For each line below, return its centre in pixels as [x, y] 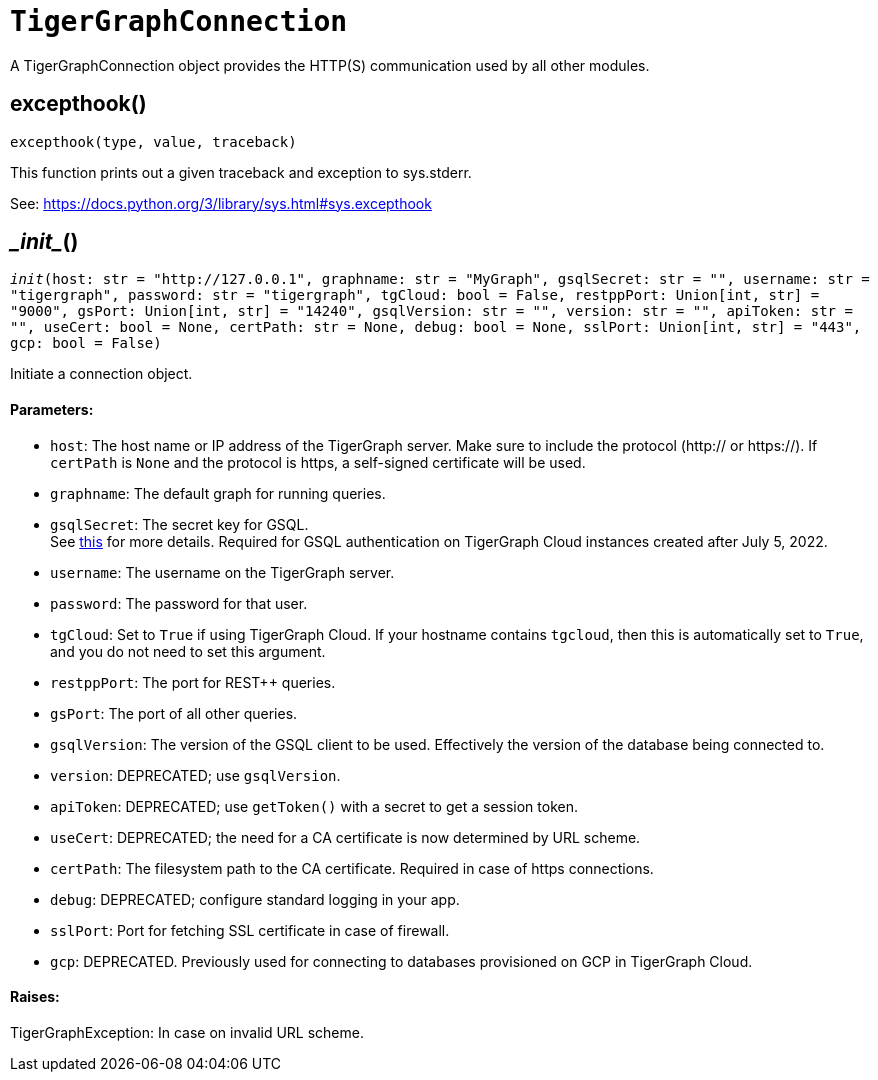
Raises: [35, 997]
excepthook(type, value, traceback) [153, 141]
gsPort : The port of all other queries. [174, 713]
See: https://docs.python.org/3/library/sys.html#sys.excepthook [221, 203]
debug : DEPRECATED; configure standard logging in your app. [255, 899]
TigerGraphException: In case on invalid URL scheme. [187, 1032]
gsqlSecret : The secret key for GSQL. [179, 524]
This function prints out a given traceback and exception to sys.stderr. [241, 172]
